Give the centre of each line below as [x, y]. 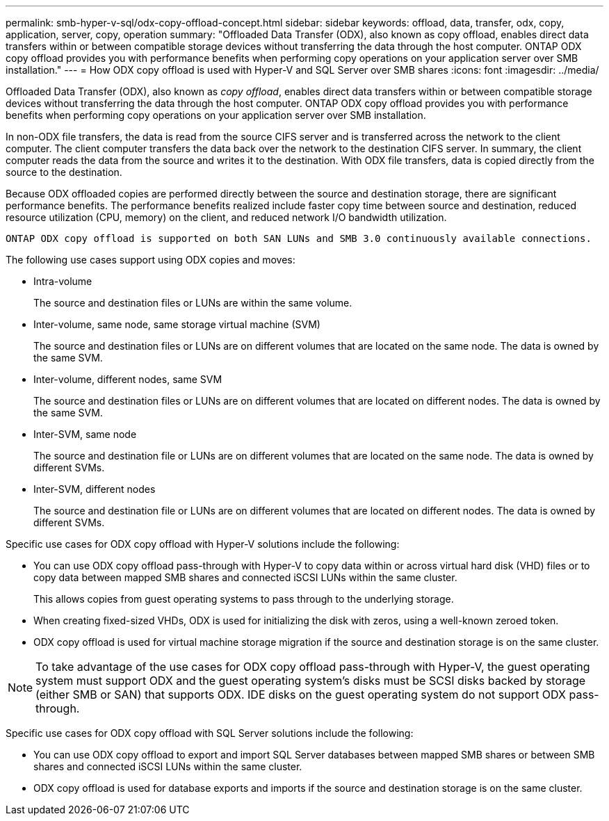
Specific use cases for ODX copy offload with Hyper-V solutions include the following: [203, 544]
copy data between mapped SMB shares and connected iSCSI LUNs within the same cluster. [245, 577]
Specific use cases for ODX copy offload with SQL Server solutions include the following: [210, 733]
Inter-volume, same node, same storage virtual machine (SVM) [177, 324]
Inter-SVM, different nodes [95, 489]
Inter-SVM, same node [85, 434]
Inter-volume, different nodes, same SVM [128, 379]
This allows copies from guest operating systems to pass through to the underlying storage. [244, 599]
